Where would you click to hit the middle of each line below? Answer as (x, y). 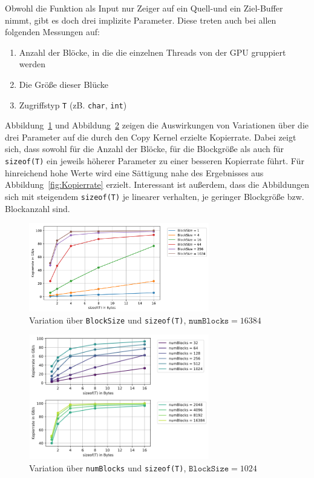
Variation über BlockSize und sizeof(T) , (108, 320)
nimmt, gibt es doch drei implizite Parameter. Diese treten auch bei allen (141, 20)
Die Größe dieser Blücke (64, 84)
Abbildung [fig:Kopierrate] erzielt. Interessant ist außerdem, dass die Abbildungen (157, 184)
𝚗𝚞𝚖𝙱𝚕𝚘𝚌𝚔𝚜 (209, 321)
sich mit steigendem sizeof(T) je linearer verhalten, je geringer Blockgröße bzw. (155, 196)
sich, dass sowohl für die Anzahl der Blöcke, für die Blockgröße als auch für (145, 149)
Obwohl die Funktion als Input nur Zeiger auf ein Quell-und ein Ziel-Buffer (144, 8)
